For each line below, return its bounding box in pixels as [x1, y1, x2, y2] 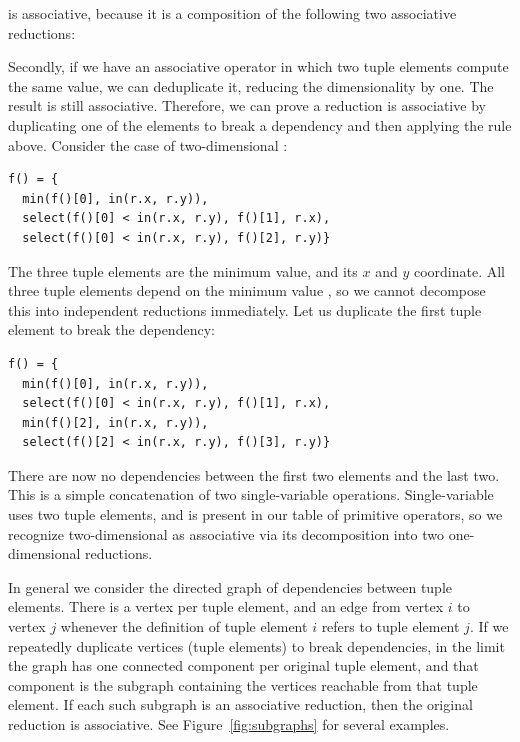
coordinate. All [413, 260, 505, 281]
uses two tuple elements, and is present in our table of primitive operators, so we [8, 504, 503, 525]
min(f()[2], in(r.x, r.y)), [22, 415, 209, 430]
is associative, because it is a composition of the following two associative [8, 3, 457, 23]
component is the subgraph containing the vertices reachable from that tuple [8, 674, 478, 695]
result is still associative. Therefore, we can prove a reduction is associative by [8, 95, 486, 116]
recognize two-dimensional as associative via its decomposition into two [8, 523, 445, 544]
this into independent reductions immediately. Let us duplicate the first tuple [8, 299, 482, 320]
